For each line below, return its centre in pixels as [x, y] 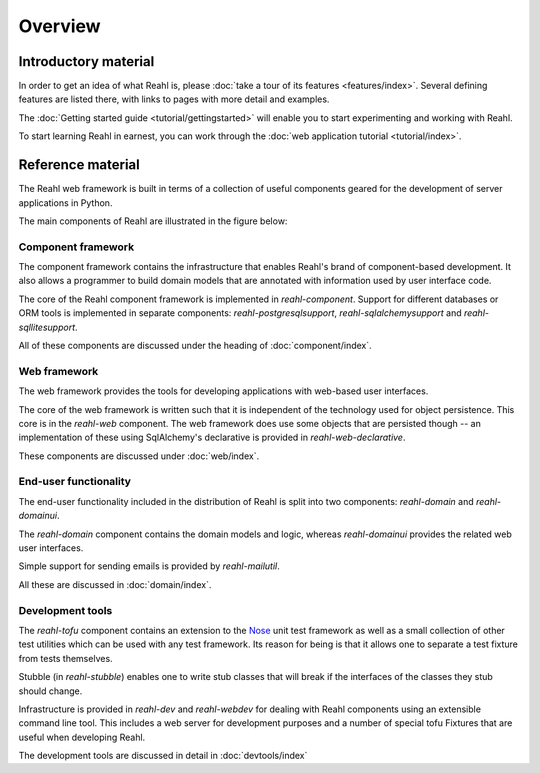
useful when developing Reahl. [82, 737]
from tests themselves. [66, 658]
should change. [50, 691]
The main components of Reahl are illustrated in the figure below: [153, 221]
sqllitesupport [46, 327]
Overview [59, 26]
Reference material [79, 165]
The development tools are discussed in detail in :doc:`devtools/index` [163, 756]
